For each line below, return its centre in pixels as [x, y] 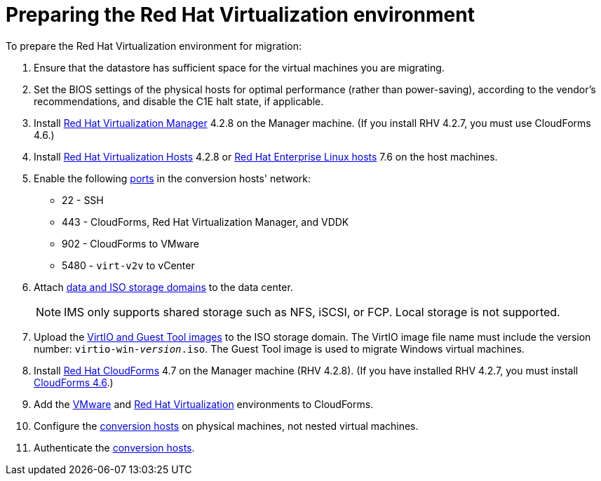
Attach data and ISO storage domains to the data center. [163, 287]
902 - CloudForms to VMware [131, 243]
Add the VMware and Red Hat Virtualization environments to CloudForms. [204, 404]
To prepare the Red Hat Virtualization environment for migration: [154, 46]
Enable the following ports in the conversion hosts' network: [173, 178]
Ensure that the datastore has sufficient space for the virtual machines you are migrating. [239, 67]
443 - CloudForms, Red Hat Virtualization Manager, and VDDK [205, 222]
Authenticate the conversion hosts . [114, 447]
